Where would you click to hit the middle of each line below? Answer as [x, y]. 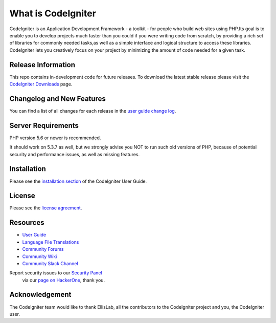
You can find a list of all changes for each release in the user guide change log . [93, 111]
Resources [27, 223]
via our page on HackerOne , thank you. [63, 280]
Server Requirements [44, 125]
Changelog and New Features [57, 99]
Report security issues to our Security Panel [56, 273]
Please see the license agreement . [46, 208]
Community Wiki [40, 256]
